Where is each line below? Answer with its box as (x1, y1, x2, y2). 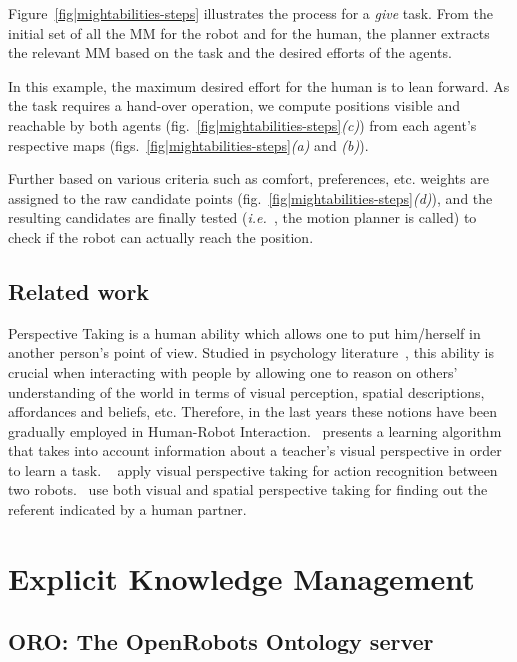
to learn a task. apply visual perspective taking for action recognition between (8, 459, 498, 480)
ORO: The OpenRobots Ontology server (8, 626, 434, 657)
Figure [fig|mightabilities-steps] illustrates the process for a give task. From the (8, 3, 493, 23)
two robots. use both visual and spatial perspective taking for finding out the (8, 479, 488, 500)
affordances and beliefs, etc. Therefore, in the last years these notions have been (8, 401, 498, 422)
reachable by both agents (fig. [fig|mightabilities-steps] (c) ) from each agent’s (8, 114, 477, 135)
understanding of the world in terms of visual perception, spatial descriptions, (8, 381, 485, 402)
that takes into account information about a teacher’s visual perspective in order (8, 440, 502, 461)
